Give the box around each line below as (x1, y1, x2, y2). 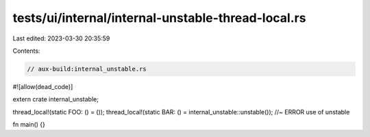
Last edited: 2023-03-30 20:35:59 (12, 34, 110, 42)
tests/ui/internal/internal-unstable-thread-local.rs (12, 10, 306, 25)
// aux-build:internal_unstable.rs (27, 65, 147, 73)
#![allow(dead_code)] (12, 82, 73, 90)
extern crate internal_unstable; (12, 95, 99, 103)
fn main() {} (12, 121, 46, 129)
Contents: (12, 47, 40, 55)
